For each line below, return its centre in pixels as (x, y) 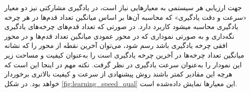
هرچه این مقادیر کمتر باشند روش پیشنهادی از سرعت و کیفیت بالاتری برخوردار (118, 74)
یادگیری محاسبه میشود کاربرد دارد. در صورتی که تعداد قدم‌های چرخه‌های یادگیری (121, 26)
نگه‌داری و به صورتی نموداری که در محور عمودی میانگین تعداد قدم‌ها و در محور (119, 36)
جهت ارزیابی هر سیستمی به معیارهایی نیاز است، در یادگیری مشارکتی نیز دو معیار (123, 7)
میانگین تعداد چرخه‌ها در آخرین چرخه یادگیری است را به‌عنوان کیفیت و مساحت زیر (124, 54)
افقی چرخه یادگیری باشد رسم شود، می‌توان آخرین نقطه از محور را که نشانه (116, 45)
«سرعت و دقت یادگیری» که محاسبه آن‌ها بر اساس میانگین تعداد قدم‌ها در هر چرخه (126, 17)
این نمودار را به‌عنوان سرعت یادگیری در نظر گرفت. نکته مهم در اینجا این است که (123, 64)
